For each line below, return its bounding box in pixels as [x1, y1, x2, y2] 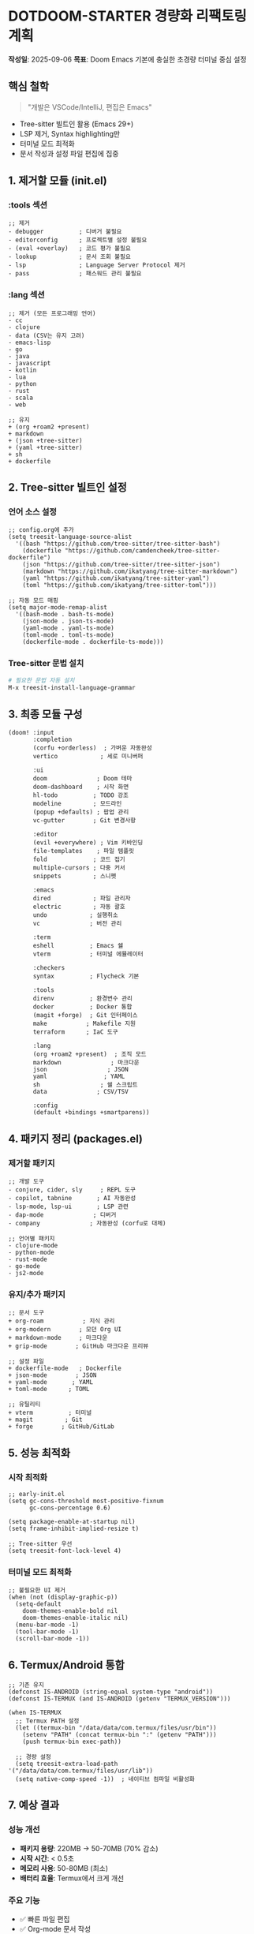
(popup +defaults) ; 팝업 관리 [32, 808, 129, 817]
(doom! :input [8, 729, 55, 737]
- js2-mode [8, 1269, 44, 1277]
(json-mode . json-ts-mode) [22, 617, 114, 626]
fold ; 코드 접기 [32, 855, 126, 864]
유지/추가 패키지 [8, 1289, 65, 1300]
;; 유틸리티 [8, 1401, 41, 1408]
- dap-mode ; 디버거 [8, 1210, 117, 1219]
